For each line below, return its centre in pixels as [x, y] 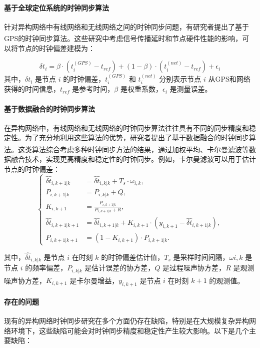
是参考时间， [93, 89]
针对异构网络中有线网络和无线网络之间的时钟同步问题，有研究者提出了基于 [126, 26]
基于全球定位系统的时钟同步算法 [56, 7]
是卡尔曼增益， [94, 280]
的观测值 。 [227, 280]
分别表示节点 [180, 79]
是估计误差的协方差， [120, 268]
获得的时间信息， [32, 89]
